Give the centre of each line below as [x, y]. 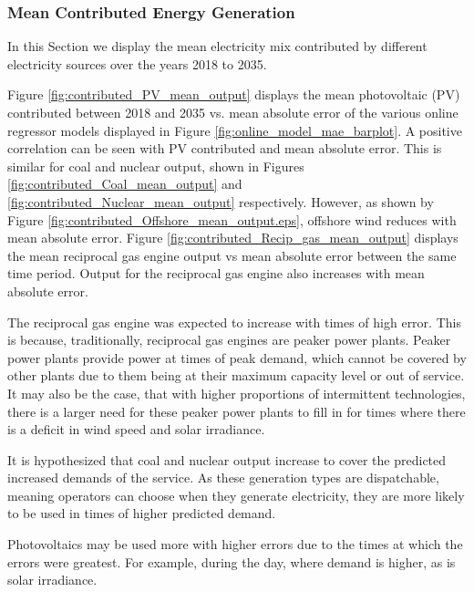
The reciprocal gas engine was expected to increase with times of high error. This [234, 322]
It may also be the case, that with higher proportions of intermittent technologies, [237, 393]
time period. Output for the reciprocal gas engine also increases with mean [216, 273]
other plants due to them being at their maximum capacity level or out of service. [236, 375]
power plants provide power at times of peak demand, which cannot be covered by [237, 357]
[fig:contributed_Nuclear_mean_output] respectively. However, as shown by [221, 201]
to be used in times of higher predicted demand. [142, 513]
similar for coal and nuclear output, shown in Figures [156, 166]
